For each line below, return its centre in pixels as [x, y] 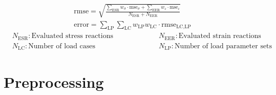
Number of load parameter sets [224, 46]
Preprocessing [54, 81]
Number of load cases [62, 46]
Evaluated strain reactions [220, 36]
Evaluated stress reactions [72, 36]
